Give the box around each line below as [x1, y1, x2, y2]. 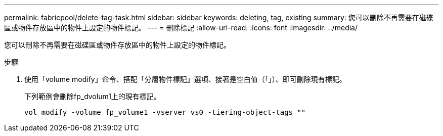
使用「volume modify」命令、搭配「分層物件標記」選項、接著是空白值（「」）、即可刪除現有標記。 [24, 75, 346, 83]
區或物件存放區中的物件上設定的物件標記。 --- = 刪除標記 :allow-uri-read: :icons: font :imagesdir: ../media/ [4, 23, 358, 32]
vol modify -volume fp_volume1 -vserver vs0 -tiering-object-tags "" [24, 108, 306, 116]
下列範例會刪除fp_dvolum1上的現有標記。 [24, 92, 161, 101]
